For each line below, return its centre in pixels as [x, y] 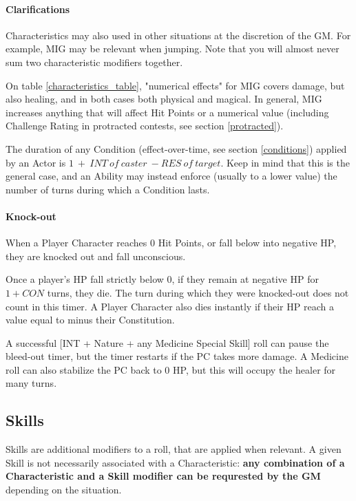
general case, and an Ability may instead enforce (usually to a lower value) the [171, 176]
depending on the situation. [64, 490]
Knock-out [31, 216]
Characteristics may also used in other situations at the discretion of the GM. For [178, 35]
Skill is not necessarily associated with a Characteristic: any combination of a [175, 462]
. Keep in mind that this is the [285, 162]
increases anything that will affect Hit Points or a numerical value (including [167, 112]
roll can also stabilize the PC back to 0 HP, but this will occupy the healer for [171, 369]
